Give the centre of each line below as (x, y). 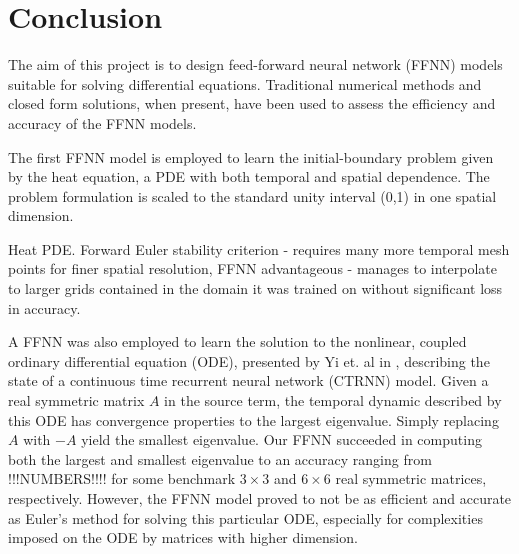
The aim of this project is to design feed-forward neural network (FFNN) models (255, 64)
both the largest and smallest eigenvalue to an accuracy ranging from (220, 458)
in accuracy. (44, 307)
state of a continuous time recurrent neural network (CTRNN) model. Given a (248, 380)
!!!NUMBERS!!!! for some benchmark (122, 478)
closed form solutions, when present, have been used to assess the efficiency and (252, 103)
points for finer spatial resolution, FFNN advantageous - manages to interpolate (253, 268)
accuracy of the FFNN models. (102, 122)
